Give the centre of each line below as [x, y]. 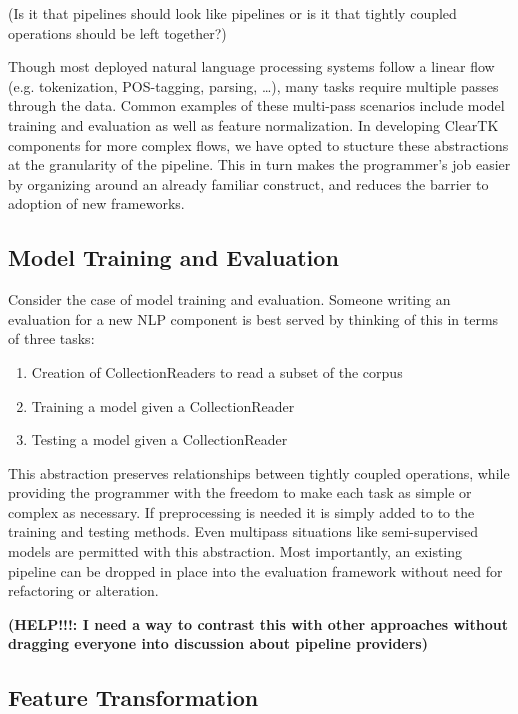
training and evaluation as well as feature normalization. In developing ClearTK [253, 124]
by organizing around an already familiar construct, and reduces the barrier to [248, 183]
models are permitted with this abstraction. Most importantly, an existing [235, 551]
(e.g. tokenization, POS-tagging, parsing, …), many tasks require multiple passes [253, 85]
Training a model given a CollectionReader [163, 405]
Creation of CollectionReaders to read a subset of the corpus [217, 371]
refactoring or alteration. [83, 590]
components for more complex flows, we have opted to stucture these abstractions [258, 144]
